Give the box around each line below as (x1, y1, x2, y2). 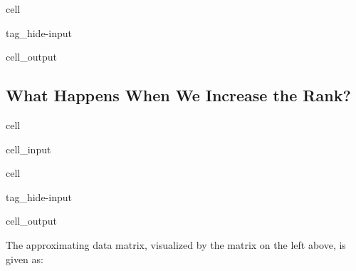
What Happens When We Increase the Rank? (6, 84, 351, 106)
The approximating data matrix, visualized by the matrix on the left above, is (6, 237, 346, 252)
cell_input (6, 141, 51, 156)
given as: (6, 251, 43, 266)
